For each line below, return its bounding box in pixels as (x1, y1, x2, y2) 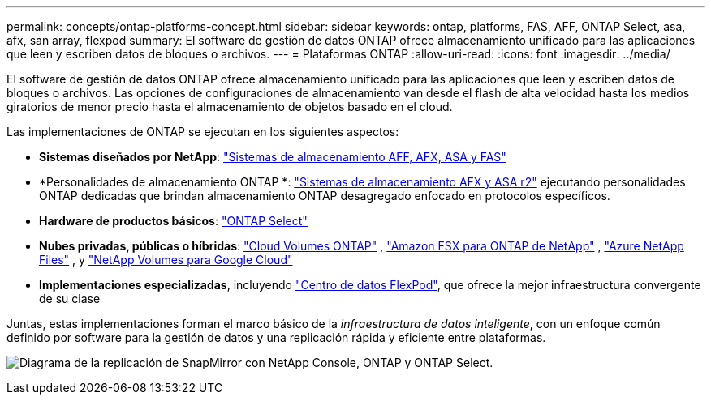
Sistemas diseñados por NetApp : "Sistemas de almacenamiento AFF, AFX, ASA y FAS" (39, 150, 506, 164)
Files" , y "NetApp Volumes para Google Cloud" (39, 253, 293, 267)
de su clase (39, 292, 101, 305)
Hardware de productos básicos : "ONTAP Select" (39, 214, 308, 228)
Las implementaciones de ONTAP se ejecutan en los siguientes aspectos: (6, 125, 399, 139)
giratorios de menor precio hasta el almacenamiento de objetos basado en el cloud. (6, 100, 453, 113)
